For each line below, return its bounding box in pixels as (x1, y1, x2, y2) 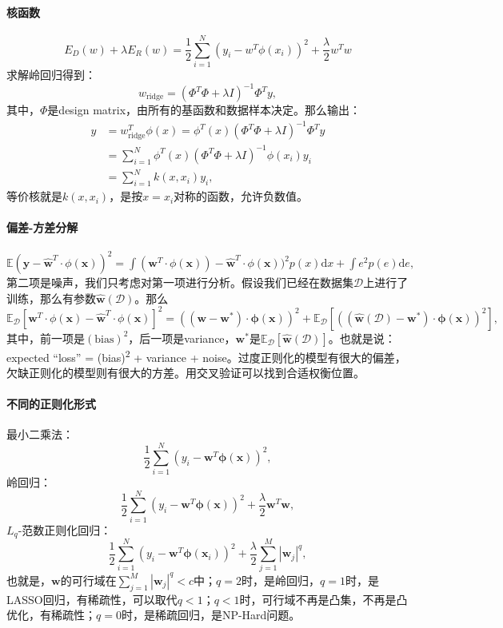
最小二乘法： (6, 426, 74, 443)
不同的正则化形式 (6, 395, 96, 412)
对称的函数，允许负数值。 (174, 188, 309, 205)
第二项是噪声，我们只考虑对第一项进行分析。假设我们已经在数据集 (6, 274, 353, 291)
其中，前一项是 (6, 329, 85, 346)
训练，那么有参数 (6, 289, 96, 306)
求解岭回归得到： (6, 66, 96, 82)
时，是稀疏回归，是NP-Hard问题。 (121, 606, 301, 623)
